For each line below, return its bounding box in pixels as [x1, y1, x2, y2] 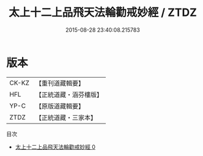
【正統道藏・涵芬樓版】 [35, 90, 103, 98]
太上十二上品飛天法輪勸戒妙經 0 [15, 143, 96, 150]
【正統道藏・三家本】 [35, 113, 97, 122]
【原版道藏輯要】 [35, 102, 84, 110]
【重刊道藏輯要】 [35, 79, 84, 87]
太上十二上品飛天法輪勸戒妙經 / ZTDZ [8, 6, 197, 20]
